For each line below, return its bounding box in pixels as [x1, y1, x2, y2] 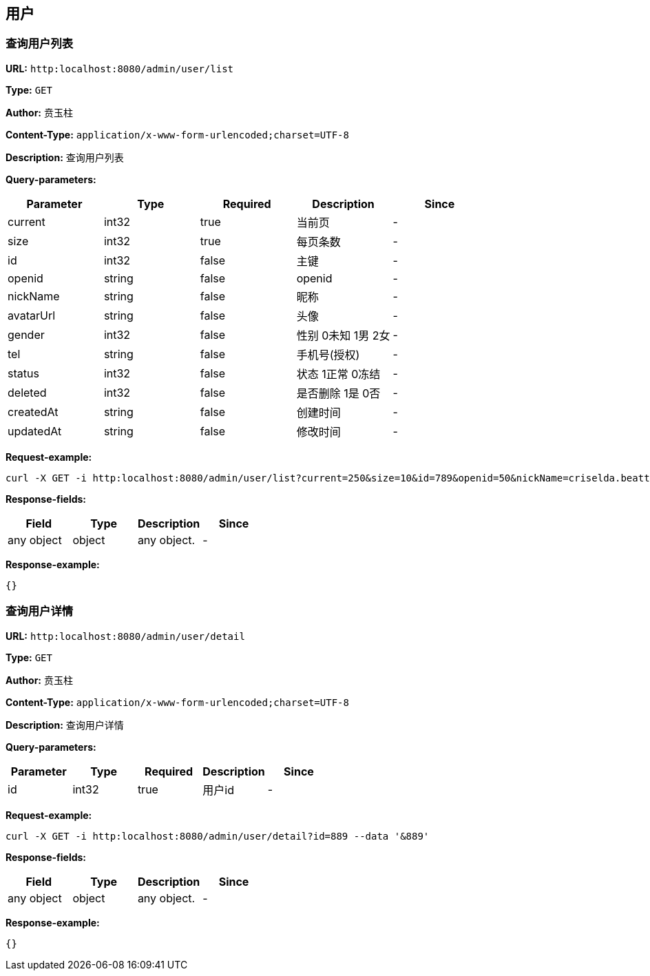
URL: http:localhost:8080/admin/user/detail [6, 630, 245, 642]
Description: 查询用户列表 [6, 151, 124, 163]
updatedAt [8, 424, 62, 438]
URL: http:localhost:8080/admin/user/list [6, 62, 233, 74]
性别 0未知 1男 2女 [296, 328, 390, 342]
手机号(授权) [296, 347, 360, 362]
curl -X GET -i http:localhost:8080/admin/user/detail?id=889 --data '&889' [6, 830, 430, 842]
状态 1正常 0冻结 [296, 366, 381, 381]
